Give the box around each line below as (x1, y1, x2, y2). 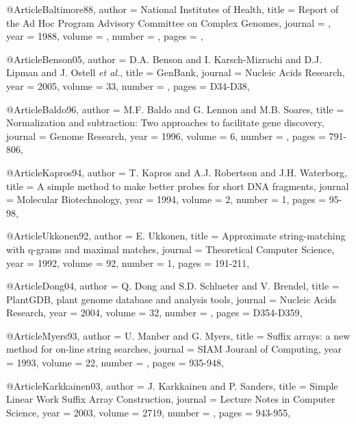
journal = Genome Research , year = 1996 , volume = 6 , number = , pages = (6, 128, 326, 143)
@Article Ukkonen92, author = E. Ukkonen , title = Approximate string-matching (6, 228, 346, 243)
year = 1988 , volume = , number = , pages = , (6, 29, 203, 43)
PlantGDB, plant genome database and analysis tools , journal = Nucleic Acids (6, 292, 337, 306)
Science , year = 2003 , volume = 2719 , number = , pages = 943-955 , (6, 405, 291, 419)
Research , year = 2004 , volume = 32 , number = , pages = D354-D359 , (6, 305, 303, 320)
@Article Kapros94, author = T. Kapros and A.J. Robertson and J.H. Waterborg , (6, 165, 347, 179)
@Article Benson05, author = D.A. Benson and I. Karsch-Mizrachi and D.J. (6, 51, 322, 66)
